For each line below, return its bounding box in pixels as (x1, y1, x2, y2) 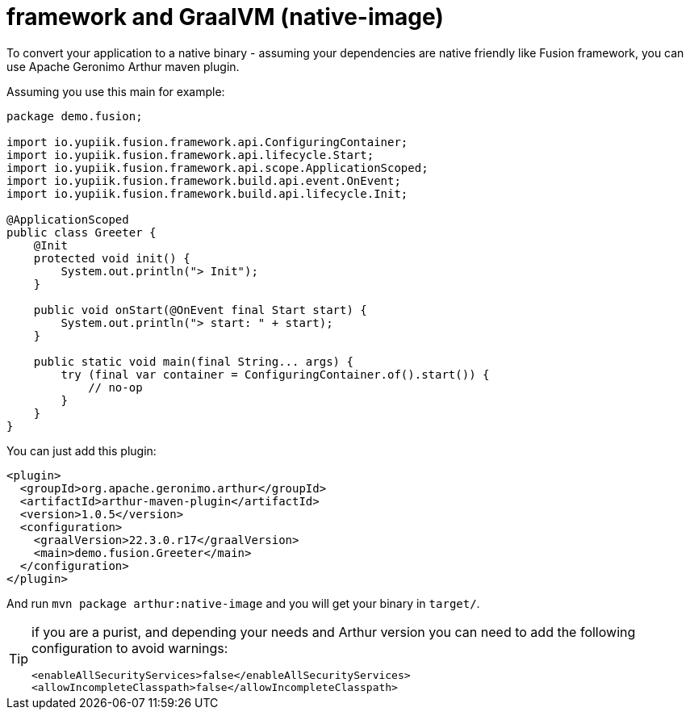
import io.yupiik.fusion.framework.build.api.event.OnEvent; (6, 174, 401, 187)
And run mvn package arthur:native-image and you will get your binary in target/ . (6, 596, 480, 610)
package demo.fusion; (6, 109, 143, 123)
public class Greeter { (6, 225, 157, 239)
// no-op (88, 380, 143, 394)
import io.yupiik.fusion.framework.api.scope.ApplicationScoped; (6, 161, 429, 174)
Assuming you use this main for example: (6, 84, 225, 98)
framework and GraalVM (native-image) (6, 3, 444, 31)
